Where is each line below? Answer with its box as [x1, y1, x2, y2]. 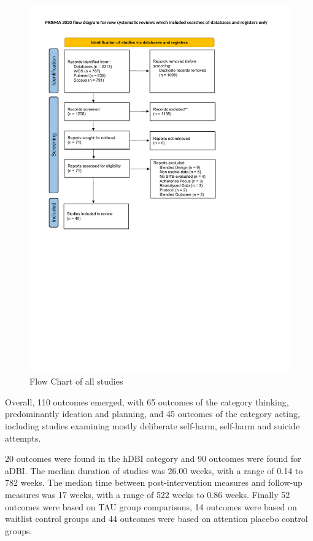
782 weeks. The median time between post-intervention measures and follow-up [5, 476, 303, 489]
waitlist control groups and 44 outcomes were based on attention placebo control [5, 512, 308, 525]
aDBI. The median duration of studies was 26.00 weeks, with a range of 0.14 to [5, 464, 303, 477]
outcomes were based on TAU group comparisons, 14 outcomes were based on [5, 500, 297, 513]
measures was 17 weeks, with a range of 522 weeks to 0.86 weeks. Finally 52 [5, 488, 290, 501]
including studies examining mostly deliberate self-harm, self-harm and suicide [5, 420, 300, 432]
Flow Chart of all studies [29, 375, 123, 388]
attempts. [5, 431, 41, 444]
